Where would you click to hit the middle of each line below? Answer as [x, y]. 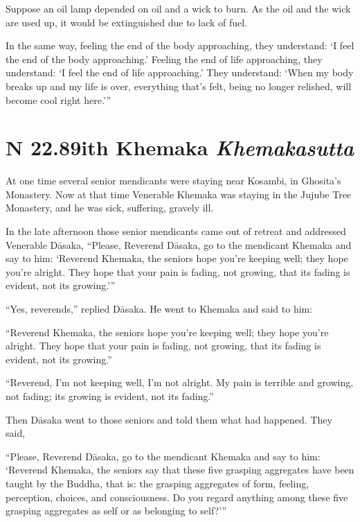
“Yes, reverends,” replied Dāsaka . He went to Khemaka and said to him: [159, 309]
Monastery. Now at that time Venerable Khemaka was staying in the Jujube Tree [179, 194]
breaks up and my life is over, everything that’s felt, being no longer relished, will [179, 86]
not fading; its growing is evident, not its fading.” [110, 396]
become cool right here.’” [58, 99]
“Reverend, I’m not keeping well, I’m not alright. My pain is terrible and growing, [180, 382]
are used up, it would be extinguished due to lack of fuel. [127, 22]
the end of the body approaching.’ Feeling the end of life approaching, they [164, 59]
